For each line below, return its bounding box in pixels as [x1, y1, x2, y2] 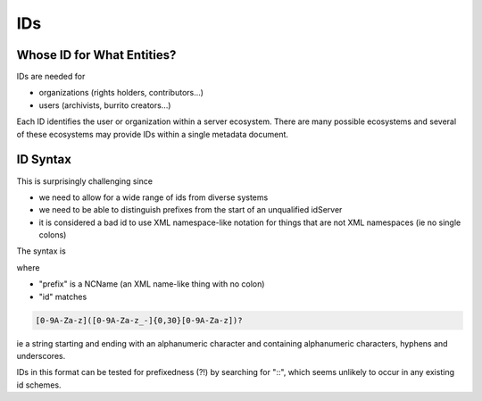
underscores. [16, 351, 66, 362]
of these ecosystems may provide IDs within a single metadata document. [16, 129, 289, 139]
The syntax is [16, 246, 66, 256]
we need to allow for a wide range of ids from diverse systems [38, 192, 269, 203]
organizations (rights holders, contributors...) [38, 88, 204, 98]
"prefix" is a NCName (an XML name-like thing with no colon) [38, 279, 265, 289]
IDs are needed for [16, 71, 86, 82]
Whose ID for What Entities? [16, 47, 177, 63]
